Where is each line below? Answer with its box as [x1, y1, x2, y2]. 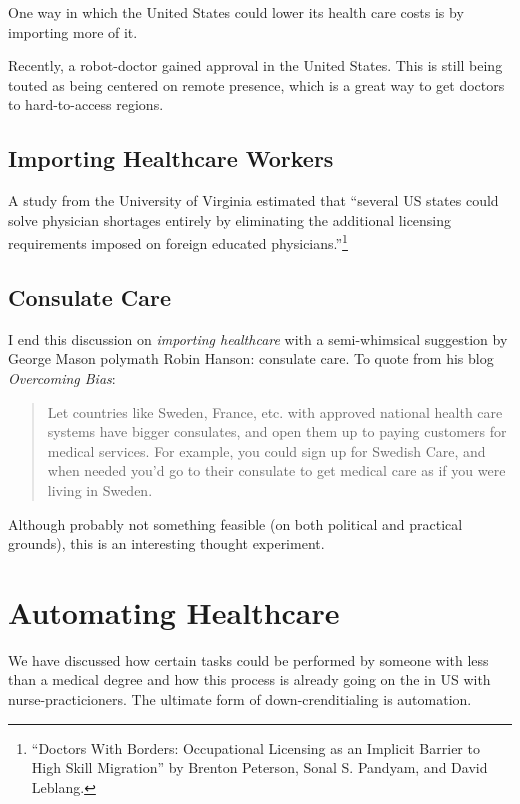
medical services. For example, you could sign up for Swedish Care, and [47, 440, 486, 461]
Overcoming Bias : [8, 368, 116, 388]
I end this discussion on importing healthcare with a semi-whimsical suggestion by [8, 328, 508, 349]
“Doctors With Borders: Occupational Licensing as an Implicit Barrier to [31, 737, 480, 758]
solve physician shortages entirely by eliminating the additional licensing [8, 209, 452, 230]
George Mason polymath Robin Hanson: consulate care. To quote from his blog [8, 348, 494, 369]
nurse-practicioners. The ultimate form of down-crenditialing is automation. [8, 689, 472, 710]
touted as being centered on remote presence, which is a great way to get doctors [8, 74, 505, 95]
